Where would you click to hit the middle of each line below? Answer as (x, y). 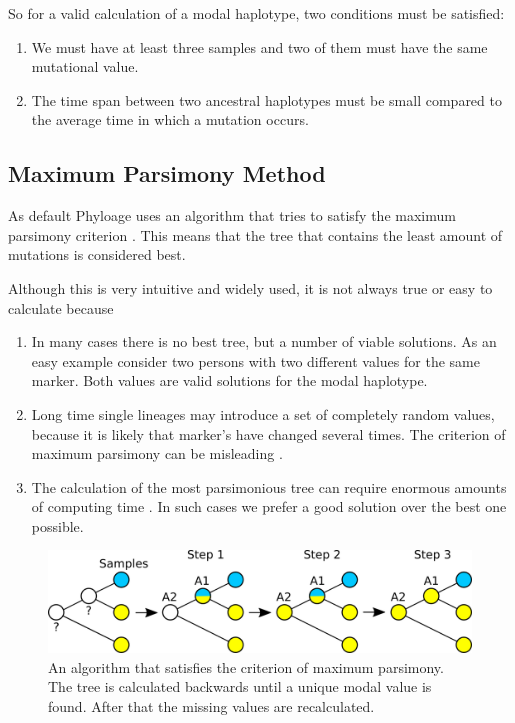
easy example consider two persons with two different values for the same (255, 360)
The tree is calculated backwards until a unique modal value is (240, 686)
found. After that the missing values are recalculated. (211, 705)
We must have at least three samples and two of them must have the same (259, 46)
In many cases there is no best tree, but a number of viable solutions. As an (264, 341)
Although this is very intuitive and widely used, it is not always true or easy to (250, 287)
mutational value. (85, 66)
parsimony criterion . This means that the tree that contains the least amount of (255, 234)
